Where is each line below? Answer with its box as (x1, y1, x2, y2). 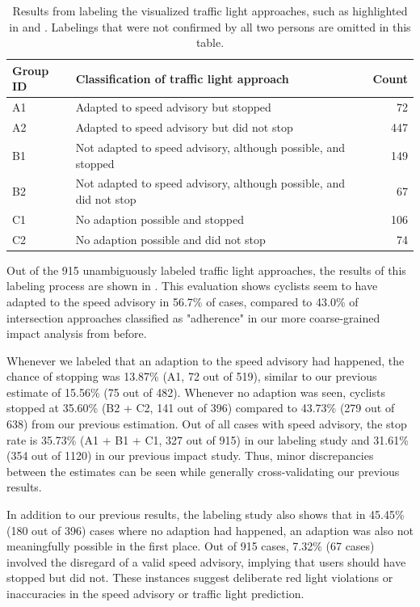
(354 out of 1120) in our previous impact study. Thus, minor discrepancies (6, 447, 374, 464)
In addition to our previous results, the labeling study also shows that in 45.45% (6, 506, 405, 523)
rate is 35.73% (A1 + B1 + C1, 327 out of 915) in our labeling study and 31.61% (6, 431, 409, 448)
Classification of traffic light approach (75, 70, 289, 86)
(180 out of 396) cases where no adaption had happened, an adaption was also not (6, 521, 414, 538)
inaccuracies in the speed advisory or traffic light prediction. (6, 585, 304, 601)
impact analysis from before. (6, 325, 147, 342)
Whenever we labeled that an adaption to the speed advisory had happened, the (6, 352, 405, 369)
